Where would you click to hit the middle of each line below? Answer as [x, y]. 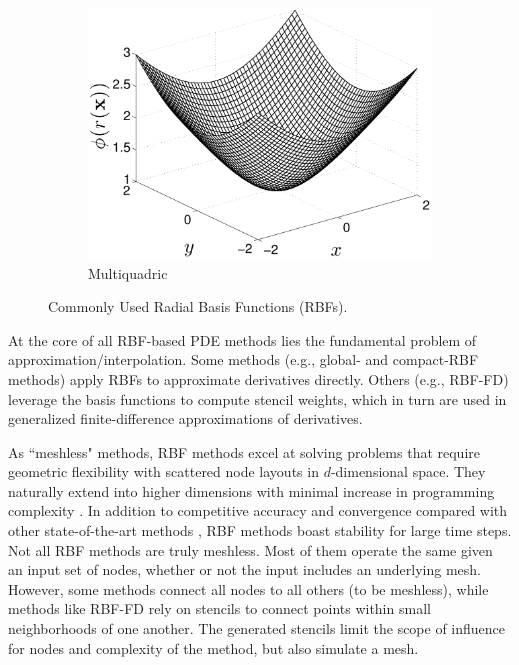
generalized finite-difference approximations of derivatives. [185, 418]
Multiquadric [128, 272]
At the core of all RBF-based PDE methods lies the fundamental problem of [242, 339]
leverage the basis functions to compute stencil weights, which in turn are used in [257, 398]
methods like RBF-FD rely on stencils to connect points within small [219, 608]
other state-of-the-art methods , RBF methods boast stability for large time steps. [260, 530]
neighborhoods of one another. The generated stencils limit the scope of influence [257, 628]
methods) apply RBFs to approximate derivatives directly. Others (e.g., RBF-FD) [258, 378]
